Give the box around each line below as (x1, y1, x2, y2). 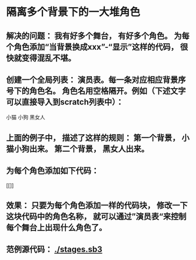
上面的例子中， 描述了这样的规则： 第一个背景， (6, 132, 180, 142)
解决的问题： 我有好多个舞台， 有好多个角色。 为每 (6, 31, 190, 41)
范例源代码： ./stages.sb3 (6, 245, 103, 255)
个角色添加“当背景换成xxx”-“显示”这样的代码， (6, 42, 178, 52)
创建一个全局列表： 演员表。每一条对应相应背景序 (6, 74, 186, 84)
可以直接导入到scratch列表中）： (6, 97, 124, 107)
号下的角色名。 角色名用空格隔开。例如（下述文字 (6, 86, 186, 96)
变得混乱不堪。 (21, 53, 76, 63)
